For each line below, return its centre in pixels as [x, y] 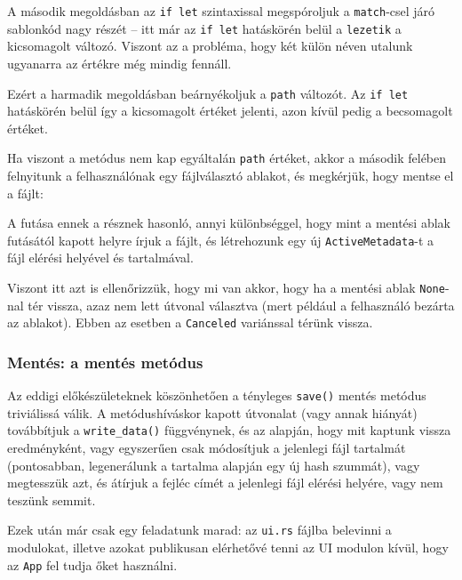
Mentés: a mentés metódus [105, 362]
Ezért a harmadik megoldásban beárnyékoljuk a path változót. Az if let [208, 93]
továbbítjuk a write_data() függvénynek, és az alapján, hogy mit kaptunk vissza [229, 430]
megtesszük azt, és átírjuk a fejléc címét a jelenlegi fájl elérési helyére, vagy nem [225, 483]
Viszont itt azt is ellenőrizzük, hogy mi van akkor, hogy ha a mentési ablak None [226, 288]
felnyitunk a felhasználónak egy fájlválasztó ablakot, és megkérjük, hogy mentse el [231, 175]
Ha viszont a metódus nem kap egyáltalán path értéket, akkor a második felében [227, 158]
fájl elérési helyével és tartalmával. [100, 258]
